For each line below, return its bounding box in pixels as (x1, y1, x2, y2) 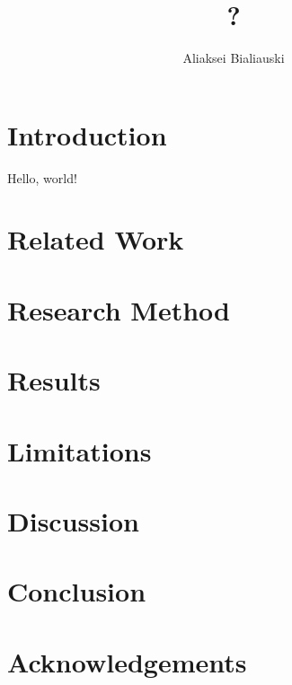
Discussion (7, 502, 139, 539)
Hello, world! (7, 168, 77, 187)
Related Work (7, 221, 184, 258)
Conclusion (7, 573, 146, 610)
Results (7, 362, 101, 399)
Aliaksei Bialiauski (182, 48, 285, 67)
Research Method (7, 291, 230, 328)
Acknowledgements (7, 643, 247, 680)
